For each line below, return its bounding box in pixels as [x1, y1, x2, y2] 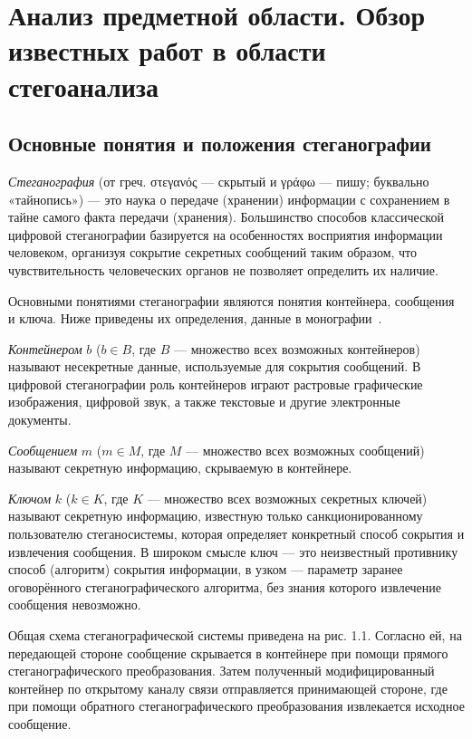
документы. [8, 410, 72, 429]
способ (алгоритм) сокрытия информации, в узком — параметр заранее [8, 560, 403, 579]
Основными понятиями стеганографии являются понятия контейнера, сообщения [8, 291, 455, 310]
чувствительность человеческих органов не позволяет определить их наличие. [8, 260, 438, 279]
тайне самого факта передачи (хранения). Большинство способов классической [8, 207, 444, 226]
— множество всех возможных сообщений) [186, 440, 425, 459]
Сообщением [8, 440, 78, 459]
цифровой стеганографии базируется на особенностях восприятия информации [8, 225, 443, 244]
